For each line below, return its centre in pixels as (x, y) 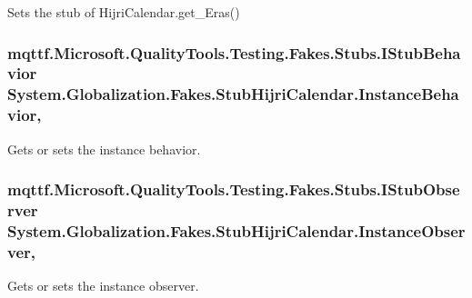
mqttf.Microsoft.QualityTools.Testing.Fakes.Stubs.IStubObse (234, 189)
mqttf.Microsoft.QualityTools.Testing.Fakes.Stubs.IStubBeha (234, 52)
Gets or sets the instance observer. (103, 286)
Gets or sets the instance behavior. (104, 149)
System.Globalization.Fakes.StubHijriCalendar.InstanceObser (236, 230)
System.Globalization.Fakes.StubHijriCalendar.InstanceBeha (233, 94)
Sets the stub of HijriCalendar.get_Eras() (124, 12)
